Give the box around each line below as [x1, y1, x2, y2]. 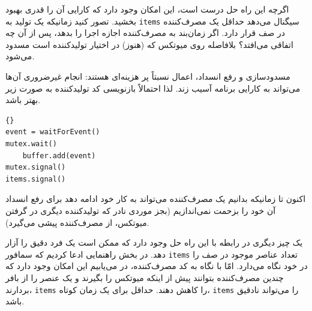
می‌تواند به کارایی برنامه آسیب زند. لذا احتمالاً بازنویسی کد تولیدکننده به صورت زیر [5, 81, 301, 94]
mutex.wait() [5, 140, 57, 148]
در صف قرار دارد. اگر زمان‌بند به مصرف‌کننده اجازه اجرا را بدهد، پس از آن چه [5, 26, 285, 39]
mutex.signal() [5, 163, 66, 172]
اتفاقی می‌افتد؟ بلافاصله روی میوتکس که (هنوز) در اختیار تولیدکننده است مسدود [5, 38, 293, 50]
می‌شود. [5, 50, 35, 62]
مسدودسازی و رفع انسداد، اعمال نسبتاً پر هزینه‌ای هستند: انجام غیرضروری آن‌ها [5, 70, 290, 83]
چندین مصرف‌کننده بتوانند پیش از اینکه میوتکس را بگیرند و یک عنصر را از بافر [5, 271, 284, 283]
